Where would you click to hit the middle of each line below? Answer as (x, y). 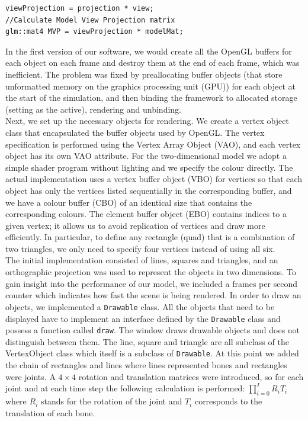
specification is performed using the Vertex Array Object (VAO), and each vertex (153, 144)
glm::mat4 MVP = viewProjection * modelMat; (94, 32)
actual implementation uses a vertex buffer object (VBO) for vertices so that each (154, 179)
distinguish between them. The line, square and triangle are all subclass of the (147, 341)
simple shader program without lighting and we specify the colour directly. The (149, 167)
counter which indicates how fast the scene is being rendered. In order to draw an (153, 295)
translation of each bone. (50, 412)
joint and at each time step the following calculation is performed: (125, 388)
